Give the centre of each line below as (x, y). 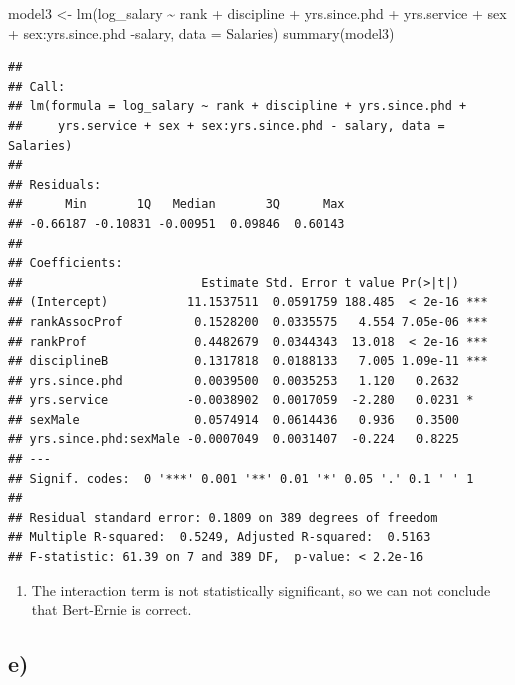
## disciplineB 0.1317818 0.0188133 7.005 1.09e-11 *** (248, 361)
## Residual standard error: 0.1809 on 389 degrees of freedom (223, 517)
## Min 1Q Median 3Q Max (176, 204)
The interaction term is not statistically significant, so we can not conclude (261, 589)
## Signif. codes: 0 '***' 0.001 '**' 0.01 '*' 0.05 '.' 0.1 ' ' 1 (241, 478)
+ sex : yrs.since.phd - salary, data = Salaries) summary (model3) (201, 32)
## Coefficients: (65, 263)
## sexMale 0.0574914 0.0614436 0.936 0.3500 (234, 419)
